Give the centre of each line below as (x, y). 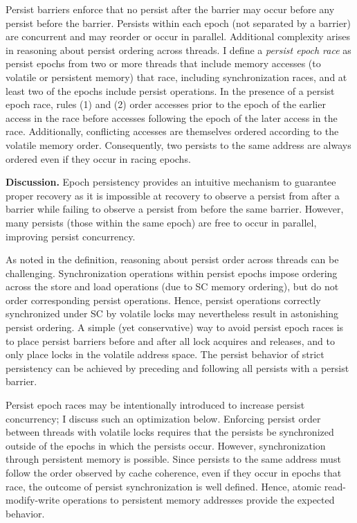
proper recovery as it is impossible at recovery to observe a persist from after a (173, 195)
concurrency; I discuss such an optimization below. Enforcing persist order (163, 418)
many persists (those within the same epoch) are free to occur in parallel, (161, 222)
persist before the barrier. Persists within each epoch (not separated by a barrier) (178, 23)
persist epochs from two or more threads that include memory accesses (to (163, 63)
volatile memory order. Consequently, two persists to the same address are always (178, 144)
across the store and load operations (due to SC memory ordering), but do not (172, 286)
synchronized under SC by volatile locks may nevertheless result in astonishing (172, 313)
